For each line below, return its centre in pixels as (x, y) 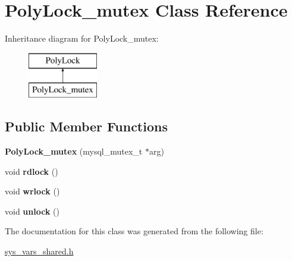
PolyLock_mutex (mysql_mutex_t (74, 151)
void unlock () (32, 211)
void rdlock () (32, 171)
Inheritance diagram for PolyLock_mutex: (82, 38)
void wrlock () (32, 191)
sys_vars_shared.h (39, 251)
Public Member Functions (86, 126)
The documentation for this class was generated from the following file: (134, 231)
